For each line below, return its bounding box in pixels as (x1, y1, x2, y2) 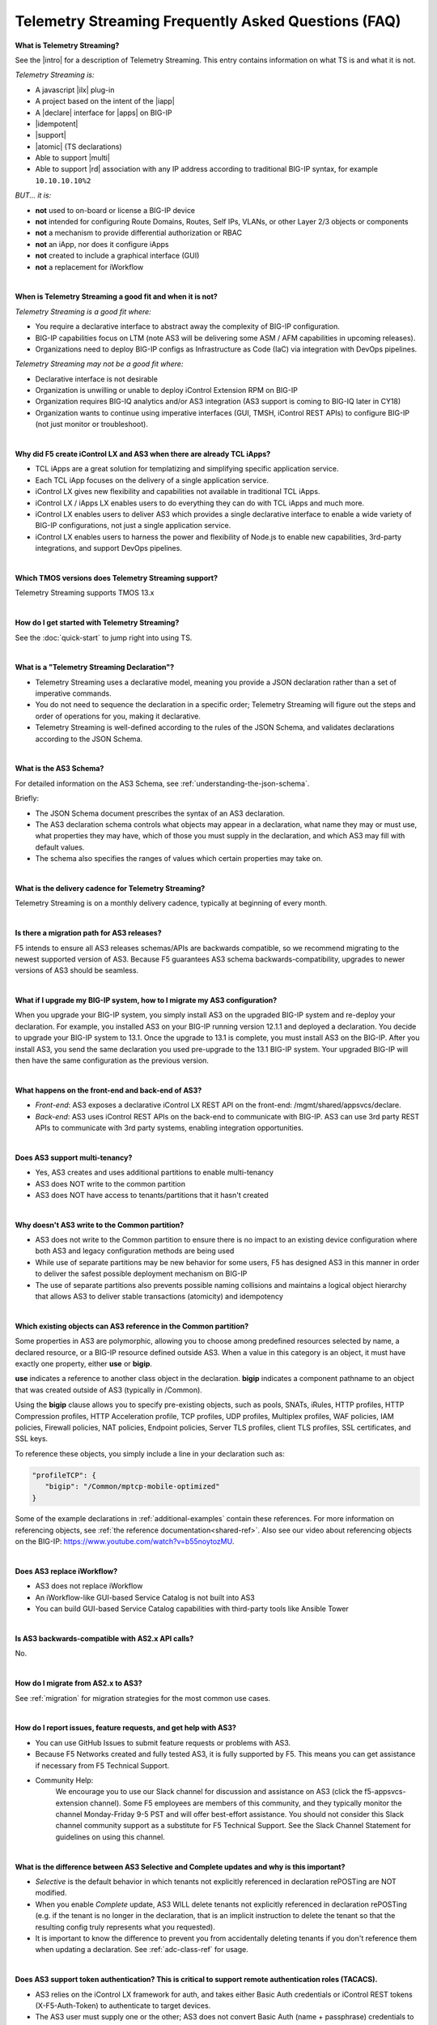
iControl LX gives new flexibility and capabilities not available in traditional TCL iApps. (35, 487, 320, 497)
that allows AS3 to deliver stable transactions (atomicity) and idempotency (35, 1292, 283, 1302)
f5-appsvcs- (364, 1787, 406, 1797)
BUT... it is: (15, 190, 52, 200)
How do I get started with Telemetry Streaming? (15, 618, 180, 628)
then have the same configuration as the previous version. (15, 1055, 210, 1065)
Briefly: (15, 794, 40, 804)
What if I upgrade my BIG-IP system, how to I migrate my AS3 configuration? (15, 995, 278, 1005)
